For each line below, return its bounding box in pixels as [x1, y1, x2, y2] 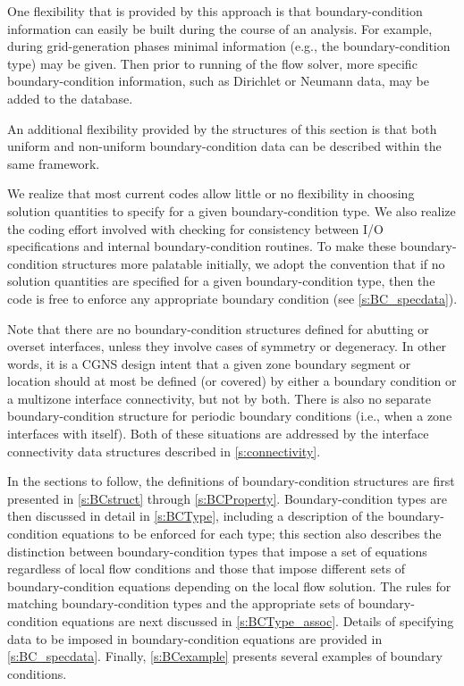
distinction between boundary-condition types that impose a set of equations [7, 541, 427, 560]
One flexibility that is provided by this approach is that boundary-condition [7, 2, 423, 20]
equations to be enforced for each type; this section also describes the [62, 524, 442, 543]
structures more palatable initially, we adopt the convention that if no [62, 254, 445, 272]
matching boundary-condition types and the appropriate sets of [7, 594, 355, 613]
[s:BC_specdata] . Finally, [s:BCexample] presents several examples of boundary [7, 647, 443, 665]
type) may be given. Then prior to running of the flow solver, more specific [7, 54, 418, 72]
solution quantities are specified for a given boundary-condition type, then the [7, 272, 435, 290]
